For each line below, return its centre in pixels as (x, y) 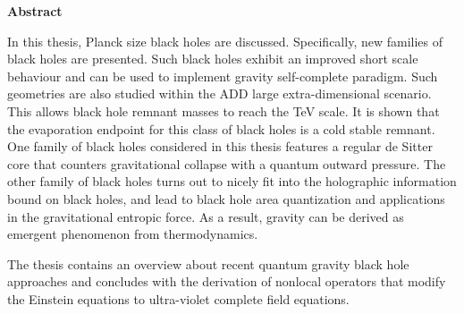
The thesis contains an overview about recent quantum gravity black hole (208, 263)
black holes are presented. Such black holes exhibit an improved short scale (213, 59)
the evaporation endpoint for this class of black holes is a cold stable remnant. (221, 128)
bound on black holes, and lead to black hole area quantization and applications (226, 198)
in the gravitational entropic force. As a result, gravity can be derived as (206, 216)
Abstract (35, 11)
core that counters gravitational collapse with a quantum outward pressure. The (227, 163)
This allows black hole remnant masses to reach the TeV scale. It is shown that (224, 110)
